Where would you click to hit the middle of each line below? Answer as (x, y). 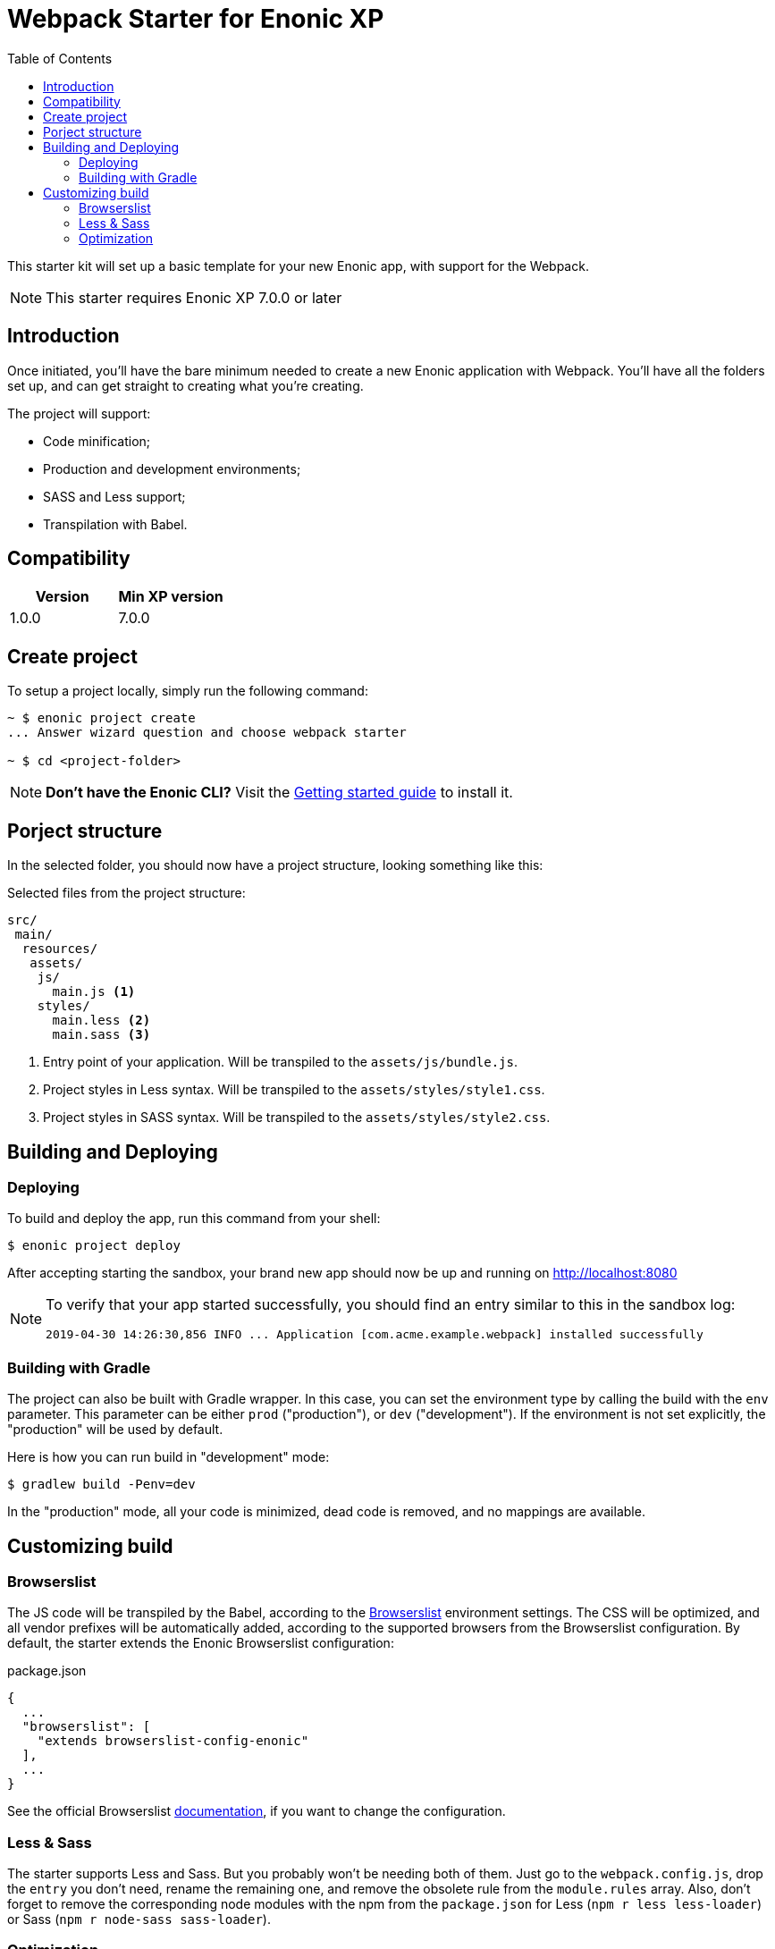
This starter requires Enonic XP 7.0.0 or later (194, 297)
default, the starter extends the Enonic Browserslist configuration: (201, 1643)
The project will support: (79, 413)
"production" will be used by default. (115, 1430)
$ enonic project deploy (94, 1246)
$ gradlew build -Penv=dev (101, 1485)
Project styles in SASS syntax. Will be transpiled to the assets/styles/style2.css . (297, 1118)
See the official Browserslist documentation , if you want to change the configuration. (257, 1811)
